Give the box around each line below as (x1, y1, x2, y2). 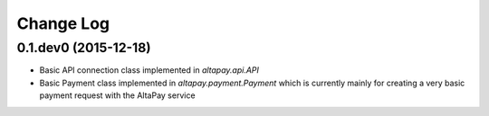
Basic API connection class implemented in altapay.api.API (39, 65, 260, 76)
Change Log (16, 13, 110, 33)
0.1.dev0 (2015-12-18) (16, 40, 151, 56)
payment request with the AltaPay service (39, 90, 196, 101)
